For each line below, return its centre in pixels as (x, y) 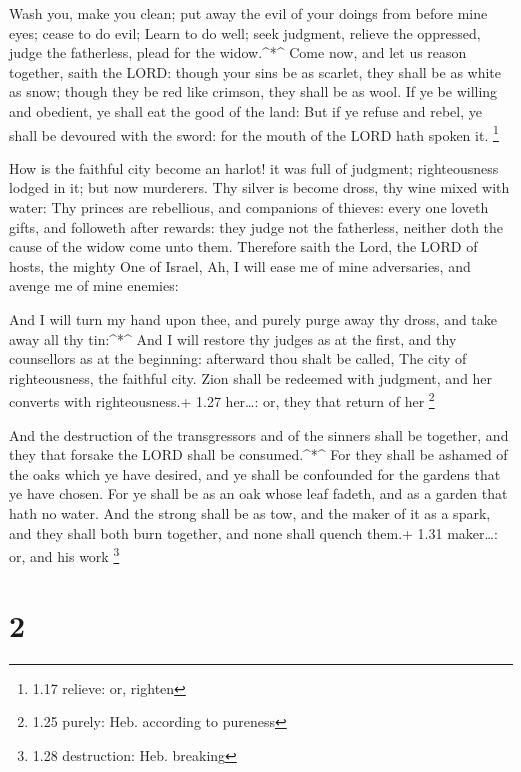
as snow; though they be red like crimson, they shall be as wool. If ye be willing (253, 91)
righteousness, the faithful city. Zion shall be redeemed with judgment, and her (251, 377)
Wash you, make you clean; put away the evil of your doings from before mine (248, 13)
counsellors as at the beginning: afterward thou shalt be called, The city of (238, 358)
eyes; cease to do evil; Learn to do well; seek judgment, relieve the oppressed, (245, 32)
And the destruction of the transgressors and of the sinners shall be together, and (259, 434)
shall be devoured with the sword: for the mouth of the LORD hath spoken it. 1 (254, 133)
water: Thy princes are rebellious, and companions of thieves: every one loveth (249, 207)
